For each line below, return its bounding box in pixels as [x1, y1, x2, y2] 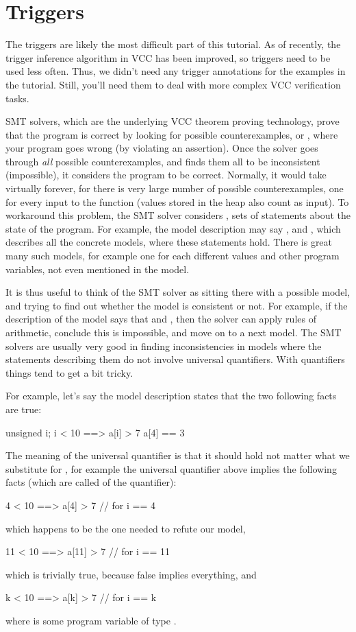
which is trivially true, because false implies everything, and [5, 567, 257, 581]
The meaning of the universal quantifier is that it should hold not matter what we [5, 448, 350, 463]
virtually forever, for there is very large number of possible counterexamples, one [5, 181, 344, 196]
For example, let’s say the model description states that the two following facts [5, 388, 337, 403]
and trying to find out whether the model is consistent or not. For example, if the [5, 298, 348, 312]
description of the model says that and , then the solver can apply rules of [5, 312, 316, 326]
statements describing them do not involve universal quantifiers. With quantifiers [5, 352, 345, 366]
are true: [5, 401, 42, 416]
